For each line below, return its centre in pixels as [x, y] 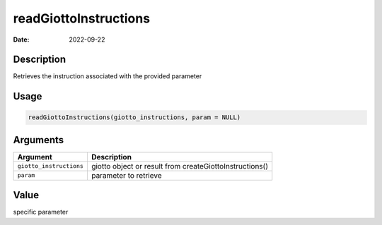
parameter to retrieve [126, 175]
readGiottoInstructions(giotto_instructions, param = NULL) [134, 117]
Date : [21, 39]
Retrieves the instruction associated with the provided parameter [108, 76]
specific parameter [41, 212]
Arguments [39, 140]
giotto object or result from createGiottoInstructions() [180, 166]
